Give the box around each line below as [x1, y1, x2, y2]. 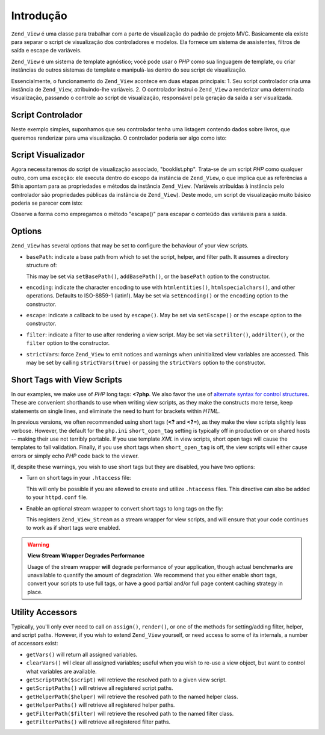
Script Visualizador [11, 150, 85, 160]
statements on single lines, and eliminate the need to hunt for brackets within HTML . [11, 407, 220, 415]
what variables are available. [26, 668, 97, 675]
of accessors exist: [11, 640, 58, 647]
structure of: [26, 262, 57, 269]
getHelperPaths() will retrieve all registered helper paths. [26, 701, 175, 709]
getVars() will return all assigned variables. [26, 651, 138, 658]
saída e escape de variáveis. [11, 47, 82, 54]
